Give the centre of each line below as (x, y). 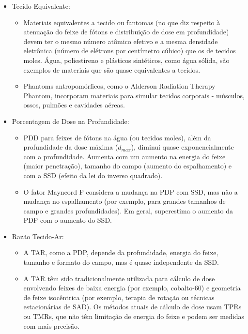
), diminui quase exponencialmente (182, 147)
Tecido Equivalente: (41, 6)
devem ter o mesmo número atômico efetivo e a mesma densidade (121, 41)
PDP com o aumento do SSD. (68, 220)
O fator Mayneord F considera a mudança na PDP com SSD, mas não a (131, 191)
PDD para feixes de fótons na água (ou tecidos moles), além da (117, 137)
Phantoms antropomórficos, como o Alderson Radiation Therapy (119, 86)
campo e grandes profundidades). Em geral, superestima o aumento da (128, 210)
